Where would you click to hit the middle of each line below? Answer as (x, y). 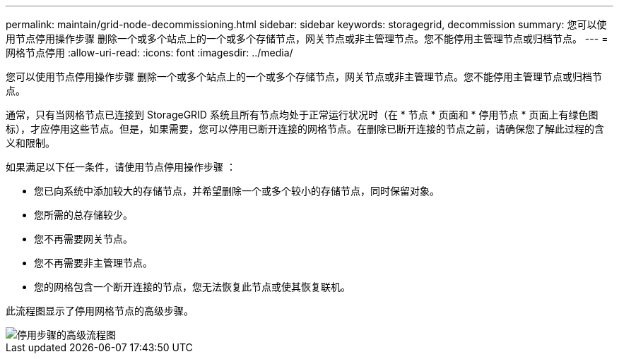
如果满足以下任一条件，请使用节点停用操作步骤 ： (121, 167)
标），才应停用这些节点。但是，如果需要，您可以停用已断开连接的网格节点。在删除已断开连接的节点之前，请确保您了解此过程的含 (305, 129)
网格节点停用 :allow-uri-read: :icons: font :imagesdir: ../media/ (149, 53)
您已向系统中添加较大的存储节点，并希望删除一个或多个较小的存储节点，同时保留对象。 (237, 191)
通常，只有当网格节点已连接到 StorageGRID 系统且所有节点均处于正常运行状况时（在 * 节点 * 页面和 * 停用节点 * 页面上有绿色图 (302, 115)
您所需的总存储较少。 (83, 215)
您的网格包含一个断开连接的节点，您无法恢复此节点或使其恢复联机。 (192, 287)
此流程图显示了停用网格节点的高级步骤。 (100, 311)
